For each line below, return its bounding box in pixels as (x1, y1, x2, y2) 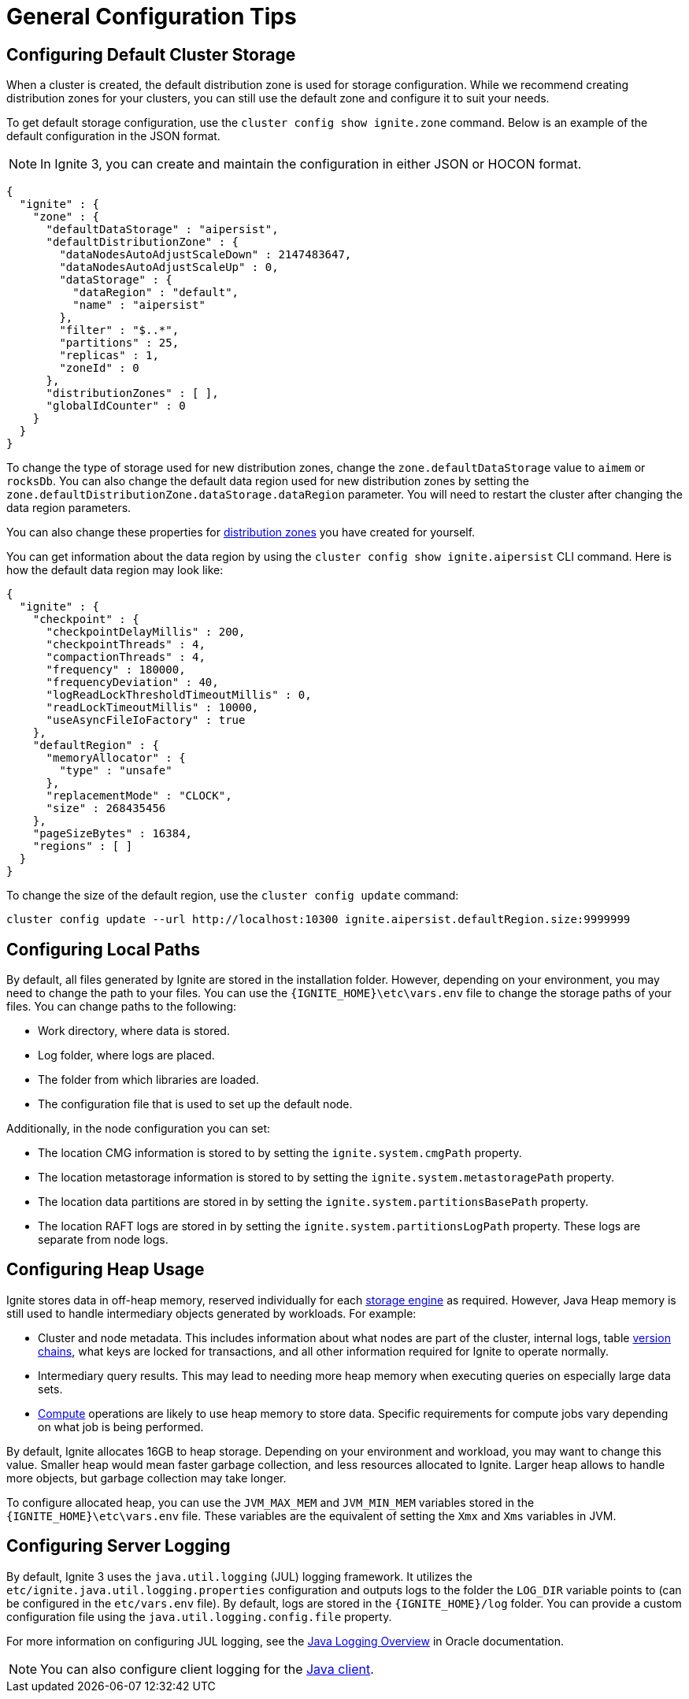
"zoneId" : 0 (59, 362, 139, 375)
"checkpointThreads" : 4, (46, 638, 206, 651)
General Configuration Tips (6, 3, 297, 30)
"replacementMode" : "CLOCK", (46, 789, 232, 803)
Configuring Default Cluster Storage (6, 44, 296, 65)
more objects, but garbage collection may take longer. (6, 1471, 287, 1485)
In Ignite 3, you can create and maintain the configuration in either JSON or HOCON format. (40, 156, 582, 172)
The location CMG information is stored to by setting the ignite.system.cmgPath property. (38, 1146, 522, 1160)
